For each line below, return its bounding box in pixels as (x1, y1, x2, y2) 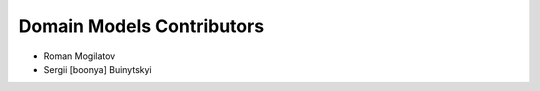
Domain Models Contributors (18, 15, 265, 37)
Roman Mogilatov (43, 50, 116, 62)
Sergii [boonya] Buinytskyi (43, 63, 152, 75)
